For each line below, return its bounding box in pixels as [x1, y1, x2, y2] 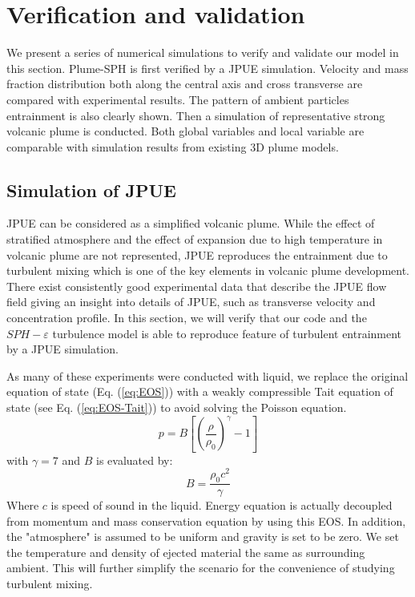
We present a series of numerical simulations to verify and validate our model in [6, 44, 399, 61]
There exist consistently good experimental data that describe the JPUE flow [6, 277, 387, 294]
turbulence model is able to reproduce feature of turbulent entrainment [52, 325, 402, 341]
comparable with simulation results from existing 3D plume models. [6, 138, 339, 155]
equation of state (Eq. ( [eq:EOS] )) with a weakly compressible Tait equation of [6, 383, 393, 400]
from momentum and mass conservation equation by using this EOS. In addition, [6, 512, 406, 529]
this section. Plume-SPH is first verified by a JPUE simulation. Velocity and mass [6, 59, 409, 76]
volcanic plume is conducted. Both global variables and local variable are [6, 123, 365, 139]
